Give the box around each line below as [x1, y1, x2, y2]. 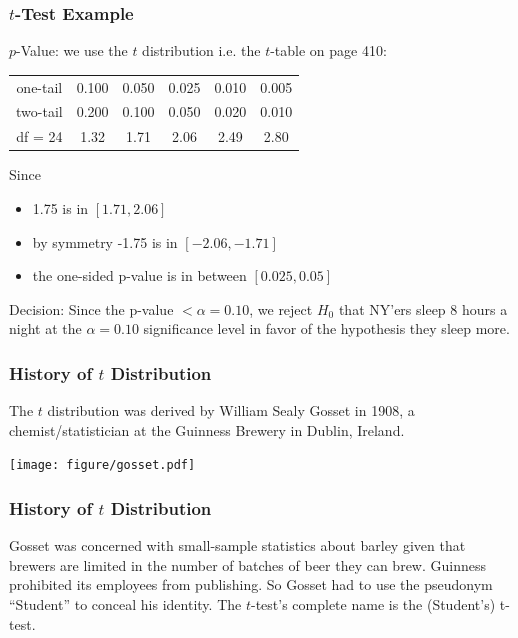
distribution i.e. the [142, 40, 261, 61]
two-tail [16, 101, 63, 122]
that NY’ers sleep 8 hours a [338, 298, 508, 319]
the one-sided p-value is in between [32, 265, 247, 286]
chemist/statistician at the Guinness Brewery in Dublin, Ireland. [9, 419, 405, 440]
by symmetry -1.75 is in [32, 231, 178, 252]
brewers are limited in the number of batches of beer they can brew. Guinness [9, 554, 487, 575]
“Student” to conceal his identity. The [9, 593, 242, 614]
